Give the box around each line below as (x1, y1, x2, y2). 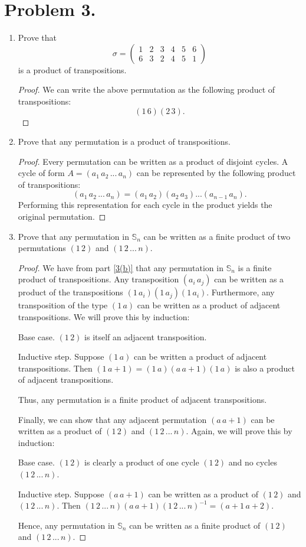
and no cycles (228, 456, 277, 468)
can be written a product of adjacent (133, 350, 267, 363)
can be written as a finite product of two (143, 230, 291, 242)
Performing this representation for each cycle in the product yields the (18, 198, 272, 211)
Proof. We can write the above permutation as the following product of (18, 83, 275, 96)
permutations (18, 242, 66, 254)
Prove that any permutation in (18, 230, 129, 242)
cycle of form (18, 167, 65, 179)
